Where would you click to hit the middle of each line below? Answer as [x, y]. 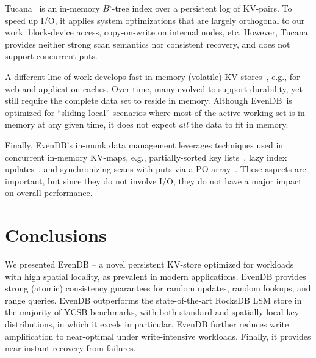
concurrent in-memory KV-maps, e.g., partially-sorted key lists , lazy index [146, 157]
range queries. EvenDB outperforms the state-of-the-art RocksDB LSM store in [153, 300]
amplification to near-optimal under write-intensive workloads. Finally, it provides [158, 336]
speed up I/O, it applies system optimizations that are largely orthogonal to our [155, 20]
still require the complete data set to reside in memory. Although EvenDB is [149, 100]
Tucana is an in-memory [52, 8]
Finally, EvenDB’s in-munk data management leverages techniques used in [144, 144]
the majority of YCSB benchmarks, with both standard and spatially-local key [152, 312]
